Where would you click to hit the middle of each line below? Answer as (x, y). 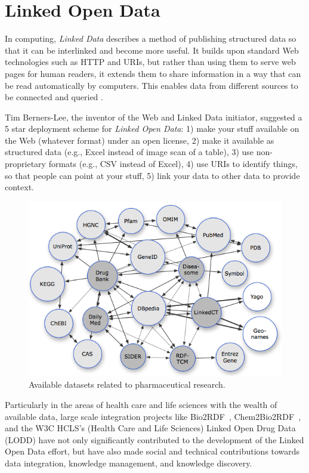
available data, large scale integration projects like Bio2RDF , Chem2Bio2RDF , (153, 416)
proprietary (25, 164)
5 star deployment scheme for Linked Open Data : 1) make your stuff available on (152, 129)
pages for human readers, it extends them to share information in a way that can (153, 73)
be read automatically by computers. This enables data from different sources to (152, 85)
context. (19, 187)
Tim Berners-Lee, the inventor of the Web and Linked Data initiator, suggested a (154, 117)
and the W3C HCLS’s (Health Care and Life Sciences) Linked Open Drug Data (150, 428)
